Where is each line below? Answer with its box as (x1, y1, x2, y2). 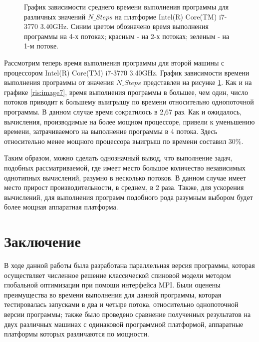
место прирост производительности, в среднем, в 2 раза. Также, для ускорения (4, 182, 244, 192)
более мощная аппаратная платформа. (4, 201, 118, 212)
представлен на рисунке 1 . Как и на (143, 77, 252, 87)
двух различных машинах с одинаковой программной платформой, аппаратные (4, 318, 244, 329)
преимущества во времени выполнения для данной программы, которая (4, 289, 222, 299)
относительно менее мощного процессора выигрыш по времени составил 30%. (4, 135, 244, 146)
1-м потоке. (24, 40, 58, 51)
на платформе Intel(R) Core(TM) (115, 11, 217, 21)
